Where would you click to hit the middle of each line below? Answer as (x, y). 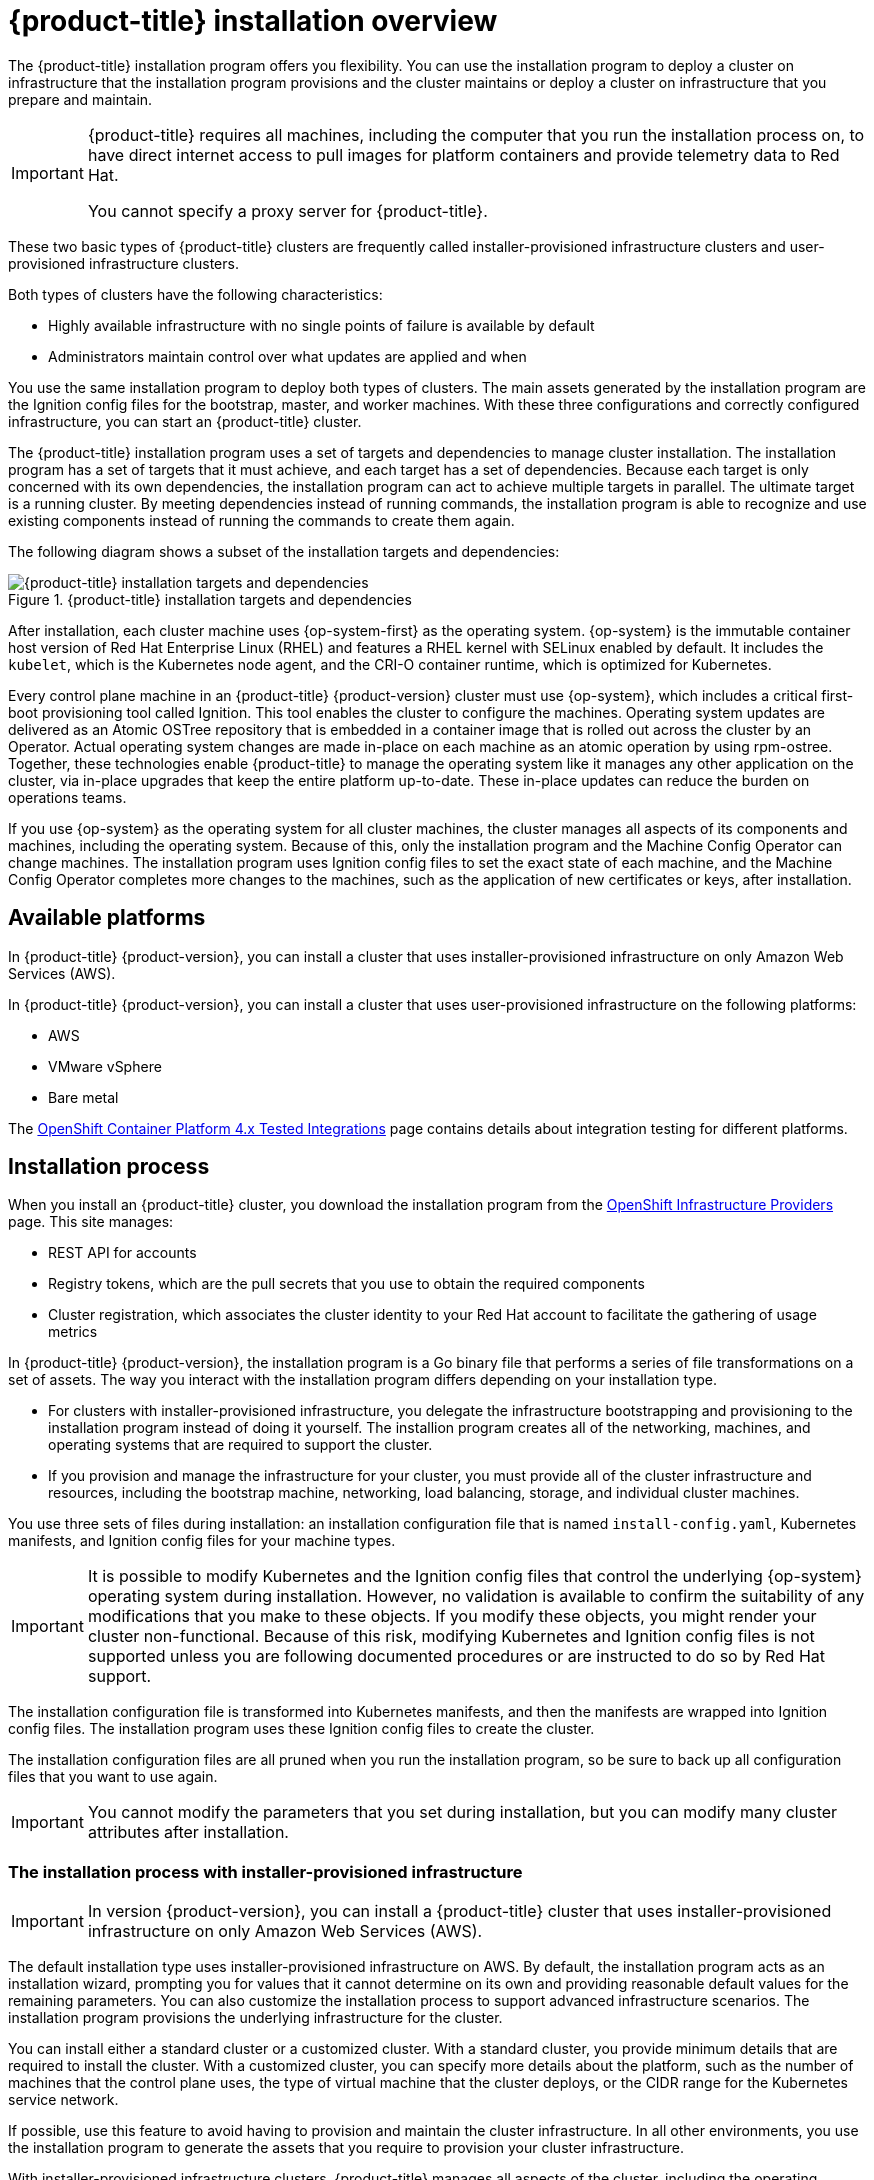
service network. (63, 2100)
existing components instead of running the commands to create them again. (261, 520)
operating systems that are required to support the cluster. (240, 1445)
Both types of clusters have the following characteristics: (195, 294)
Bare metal (83, 1097)
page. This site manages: (91, 1222)
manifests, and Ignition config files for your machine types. (202, 1541)
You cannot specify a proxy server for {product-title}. (287, 210)
